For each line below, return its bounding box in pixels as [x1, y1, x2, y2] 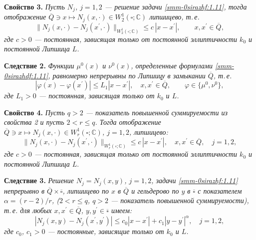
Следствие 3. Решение [4, 175, 74, 186]
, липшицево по [62, 185, 109, 196]
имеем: [111, 205, 132, 216]
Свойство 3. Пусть [4, 1, 65, 11]
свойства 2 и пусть [4, 117, 64, 127]
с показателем [198, 185, 242, 196]
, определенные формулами [131, 60, 213, 70]
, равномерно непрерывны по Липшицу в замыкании [48, 70, 206, 80]
